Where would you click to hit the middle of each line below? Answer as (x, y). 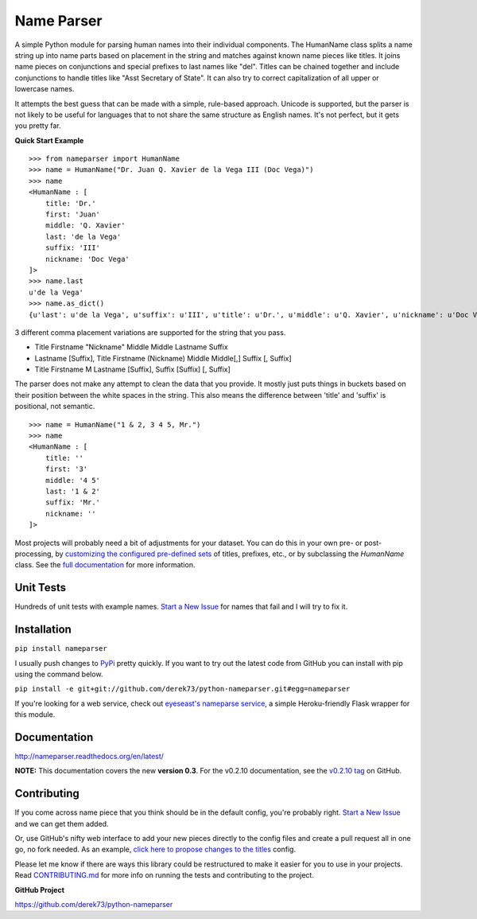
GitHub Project (40, 890)
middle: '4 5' (73, 480)
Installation (43, 630)
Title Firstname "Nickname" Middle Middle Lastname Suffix (131, 347)
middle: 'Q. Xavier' (85, 226)
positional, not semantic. (55, 407)
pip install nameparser (61, 649)
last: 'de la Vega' (83, 236)
